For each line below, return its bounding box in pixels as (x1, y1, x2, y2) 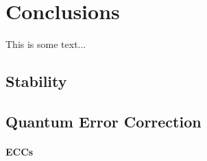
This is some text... (5, 37, 86, 51)
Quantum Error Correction (5, 110, 202, 132)
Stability (5, 71, 67, 92)
